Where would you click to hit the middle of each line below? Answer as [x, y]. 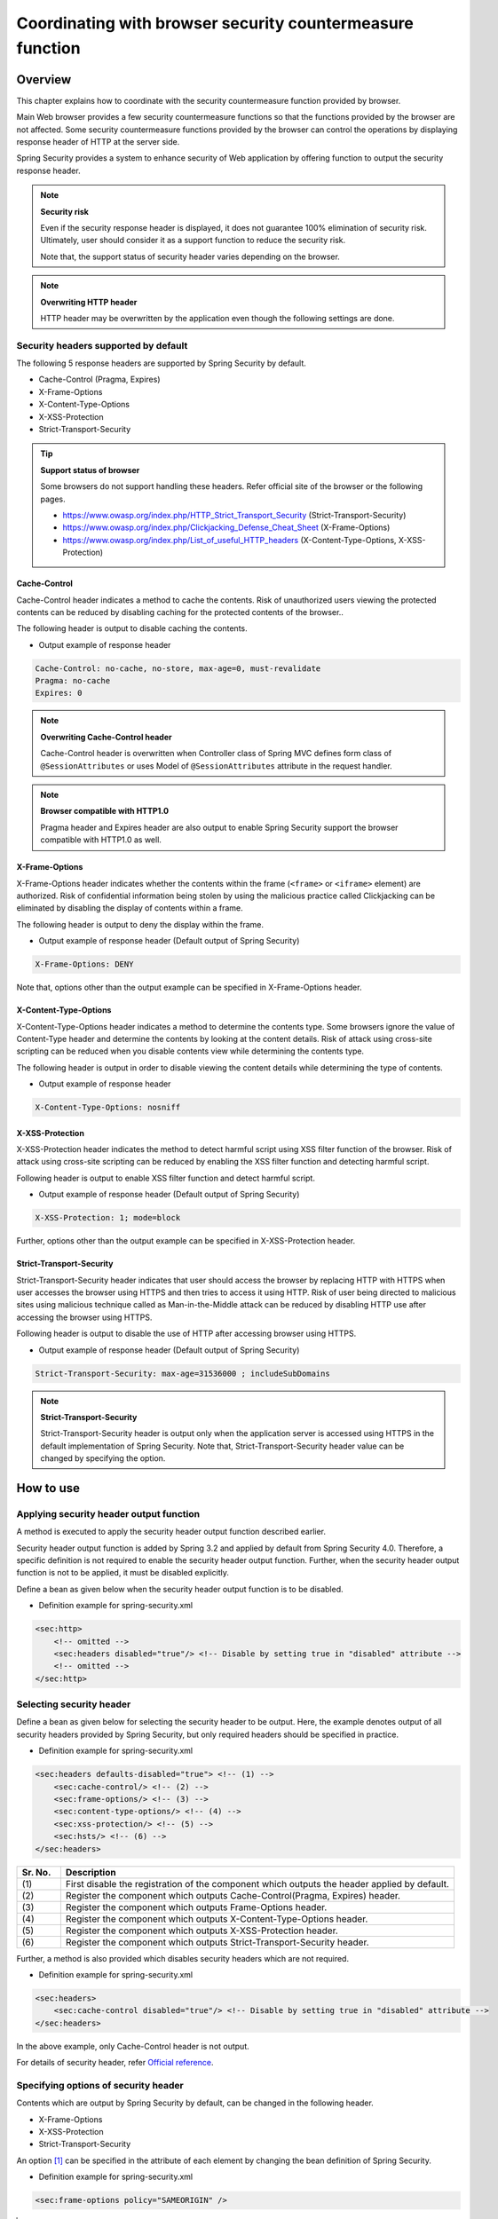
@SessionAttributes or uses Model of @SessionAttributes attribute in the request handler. [216, 766]
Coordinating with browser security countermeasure [215, 23]
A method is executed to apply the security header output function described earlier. [171, 1532]
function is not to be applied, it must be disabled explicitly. [123, 1573]
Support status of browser [90, 470]
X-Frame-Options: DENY [84, 964]
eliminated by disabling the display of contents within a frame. [130, 908]
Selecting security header [74, 1704]
